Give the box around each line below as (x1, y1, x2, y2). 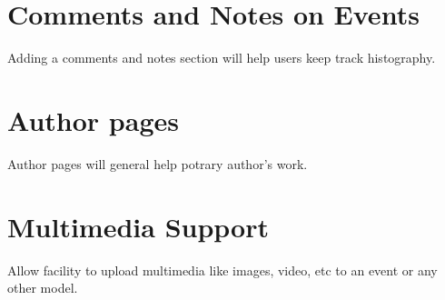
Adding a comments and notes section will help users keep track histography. (7, 48, 436, 67)
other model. (7, 278, 78, 297)
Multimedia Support (7, 207, 269, 245)
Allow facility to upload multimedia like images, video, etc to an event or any (7, 260, 438, 279)
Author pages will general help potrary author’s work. (7, 154, 308, 173)
